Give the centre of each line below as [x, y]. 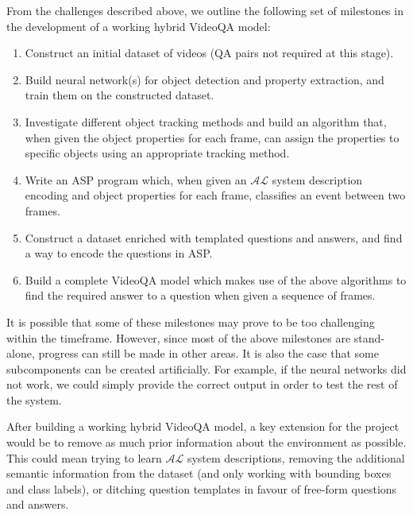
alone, [21, 353]
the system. [34, 399]
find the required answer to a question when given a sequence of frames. [200, 295]
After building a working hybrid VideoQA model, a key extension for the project [203, 426]
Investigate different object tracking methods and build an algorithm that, [206, 121]
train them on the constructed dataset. [120, 95]
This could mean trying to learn [84, 457]
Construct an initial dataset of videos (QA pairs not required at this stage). [209, 53]
